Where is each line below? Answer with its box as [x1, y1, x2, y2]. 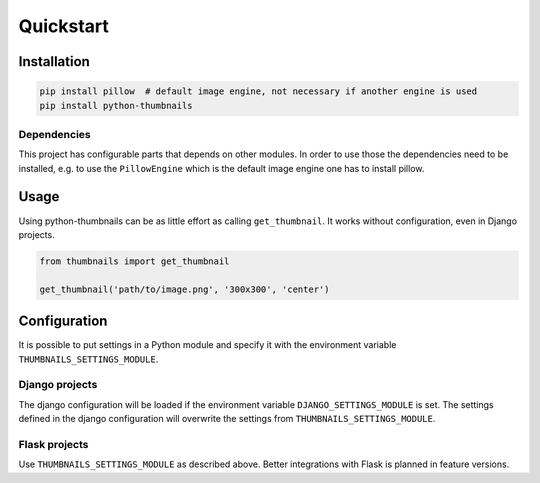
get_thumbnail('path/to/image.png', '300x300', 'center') [39, 283, 330, 295]
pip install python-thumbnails [39, 100, 194, 111]
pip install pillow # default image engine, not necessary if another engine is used [39, 86, 478, 97]
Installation [18, 53, 90, 70]
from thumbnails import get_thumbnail [39, 255, 230, 267]
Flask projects [18, 437, 89, 451]
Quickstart [18, 15, 110, 37]
